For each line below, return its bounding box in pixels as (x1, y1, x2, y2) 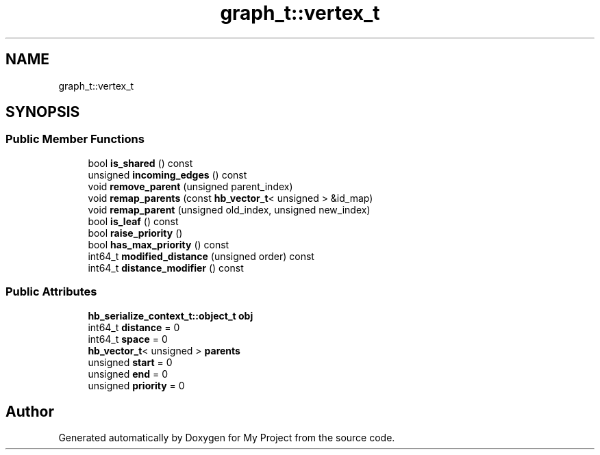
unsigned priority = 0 (88, 379, 185, 391)
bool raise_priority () (88, 226, 183, 239)
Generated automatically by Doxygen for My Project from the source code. (58, 432, 395, 444)
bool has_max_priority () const (88, 238, 229, 250)
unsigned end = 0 (88, 367, 168, 380)
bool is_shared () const (88, 157, 193, 169)
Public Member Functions (5, 132, 145, 146)
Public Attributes (5, 285, 97, 299)
